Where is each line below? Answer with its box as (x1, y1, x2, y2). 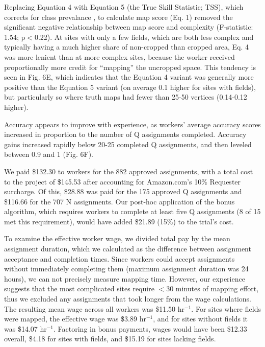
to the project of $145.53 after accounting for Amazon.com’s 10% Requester (4, 176, 241, 187)
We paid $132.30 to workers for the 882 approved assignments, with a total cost (4, 166, 253, 176)
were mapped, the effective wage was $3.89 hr (4, 313, 146, 324)
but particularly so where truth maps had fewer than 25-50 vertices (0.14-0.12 (4, 91, 247, 102)
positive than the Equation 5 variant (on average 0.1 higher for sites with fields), (4, 81, 256, 92)
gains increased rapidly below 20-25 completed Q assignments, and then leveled (4, 138, 252, 149)
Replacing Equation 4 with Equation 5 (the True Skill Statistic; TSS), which (4, 2, 244, 12)
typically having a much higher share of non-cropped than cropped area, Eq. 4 (4, 41, 249, 52)
